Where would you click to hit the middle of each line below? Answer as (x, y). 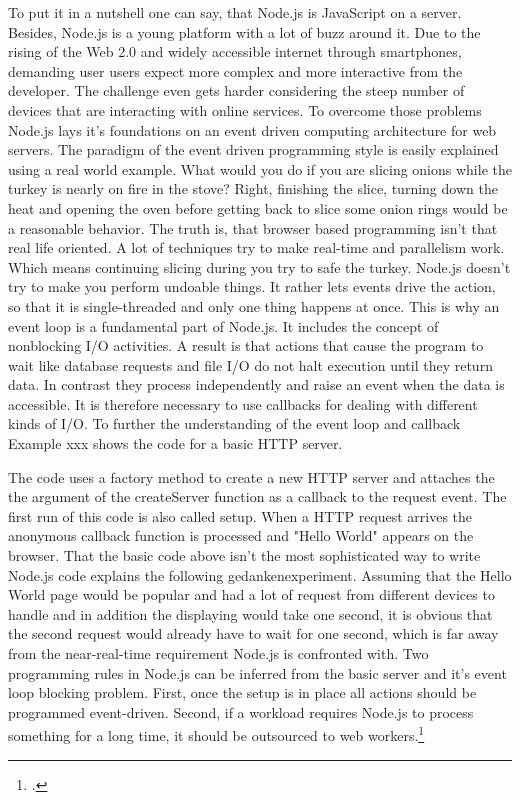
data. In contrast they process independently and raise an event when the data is (256, 384)
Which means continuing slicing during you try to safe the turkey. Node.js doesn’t (259, 266)
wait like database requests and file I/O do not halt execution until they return (250, 364)
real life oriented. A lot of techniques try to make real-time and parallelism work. (256, 247)
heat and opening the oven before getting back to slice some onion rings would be (258, 207)
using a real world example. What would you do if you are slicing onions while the (260, 168)
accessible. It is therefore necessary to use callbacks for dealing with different (243, 403)
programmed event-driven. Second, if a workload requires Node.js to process (241, 711)
